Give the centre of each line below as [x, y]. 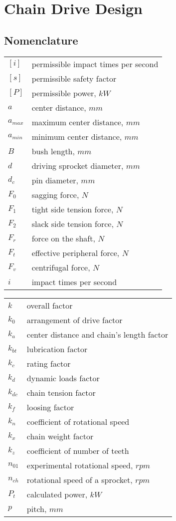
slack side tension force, [73, 223]
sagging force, [55, 194]
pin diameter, [55, 180]
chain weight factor [60, 436]
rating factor [49, 363]
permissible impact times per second [95, 64]
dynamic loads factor [63, 378]
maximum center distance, [78, 122]
